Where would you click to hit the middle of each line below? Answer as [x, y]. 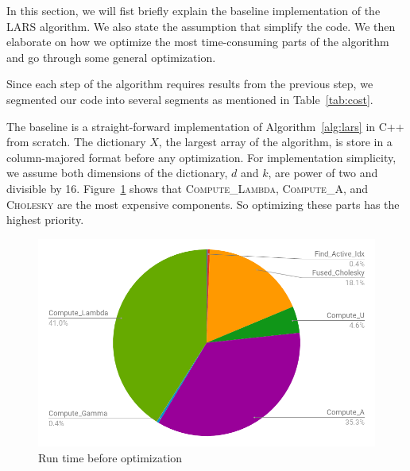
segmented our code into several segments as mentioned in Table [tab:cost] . [190, 99]
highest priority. [45, 220]
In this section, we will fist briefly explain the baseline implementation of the [193, 10]
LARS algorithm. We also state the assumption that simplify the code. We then [201, 26]
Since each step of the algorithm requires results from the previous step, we [190, 84]
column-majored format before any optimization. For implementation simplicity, [201, 157]
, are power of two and [323, 173]
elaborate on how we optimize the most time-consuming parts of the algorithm [198, 42]
